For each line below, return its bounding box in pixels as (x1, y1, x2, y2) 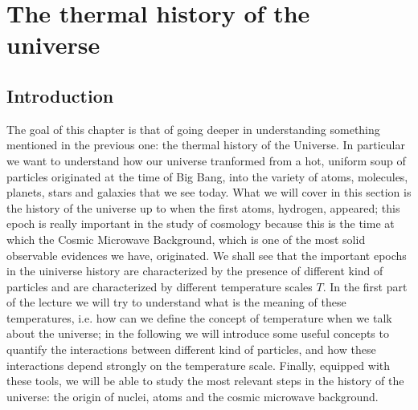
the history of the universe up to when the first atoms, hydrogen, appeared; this (6, 199, 400, 216)
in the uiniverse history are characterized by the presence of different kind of (6, 262, 383, 279)
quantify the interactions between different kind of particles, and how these (6, 341, 376, 358)
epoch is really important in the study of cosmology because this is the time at (6, 215, 395, 232)
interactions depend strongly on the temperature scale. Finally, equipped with (6, 356, 391, 373)
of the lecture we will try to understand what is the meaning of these (6, 294, 346, 311)
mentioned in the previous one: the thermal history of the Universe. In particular (6, 136, 405, 153)
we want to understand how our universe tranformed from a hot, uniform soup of (6, 152, 406, 168)
